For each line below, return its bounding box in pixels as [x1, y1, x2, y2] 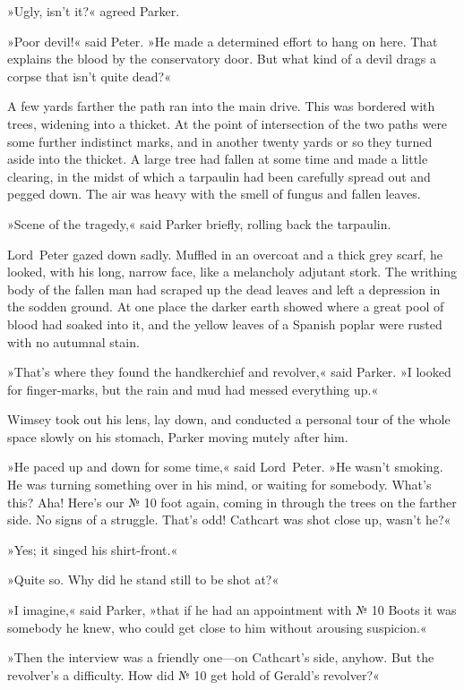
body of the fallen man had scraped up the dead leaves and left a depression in [7, 279, 441, 298]
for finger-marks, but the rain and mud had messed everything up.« [7, 379, 379, 398]
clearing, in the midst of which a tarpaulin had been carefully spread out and [7, 166, 431, 185]
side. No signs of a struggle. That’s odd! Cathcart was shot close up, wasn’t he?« [7, 510, 451, 529]
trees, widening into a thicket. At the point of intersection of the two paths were [7, 114, 448, 132]
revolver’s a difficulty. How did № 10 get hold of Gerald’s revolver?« [7, 665, 380, 684]
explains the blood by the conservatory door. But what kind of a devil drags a [7, 49, 436, 68]
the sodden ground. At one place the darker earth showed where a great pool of [7, 297, 444, 316]
